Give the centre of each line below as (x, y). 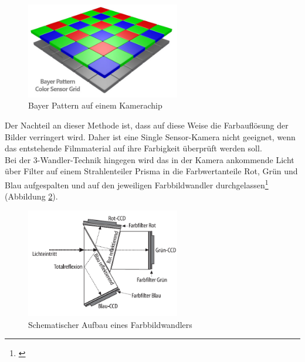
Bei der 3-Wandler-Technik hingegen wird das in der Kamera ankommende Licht (150, 159)
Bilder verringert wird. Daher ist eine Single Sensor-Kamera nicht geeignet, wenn (150, 136)
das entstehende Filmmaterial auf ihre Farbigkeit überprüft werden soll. (133, 148)
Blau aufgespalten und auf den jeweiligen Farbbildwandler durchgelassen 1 (137, 184)
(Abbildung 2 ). (31, 196)
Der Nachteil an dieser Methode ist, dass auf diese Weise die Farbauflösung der (147, 125)
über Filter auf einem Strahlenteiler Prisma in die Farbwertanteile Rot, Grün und (151, 171)
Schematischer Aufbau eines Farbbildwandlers (110, 324)
